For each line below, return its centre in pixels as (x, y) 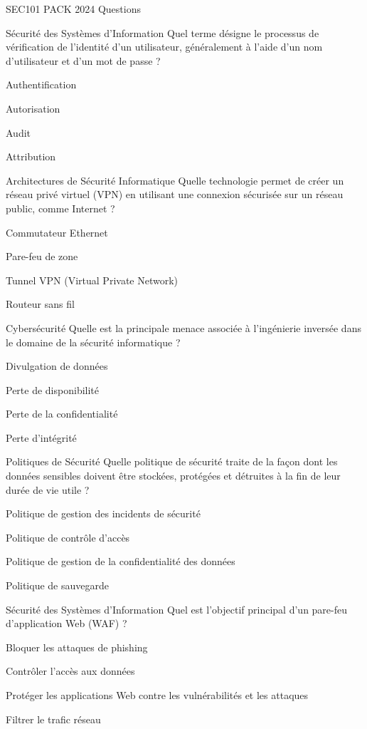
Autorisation (33, 108)
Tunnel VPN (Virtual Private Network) (92, 280)
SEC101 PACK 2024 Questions (73, 9)
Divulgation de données (57, 366)
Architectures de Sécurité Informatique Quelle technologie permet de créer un (175, 180)
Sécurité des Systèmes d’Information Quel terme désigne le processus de (163, 32)
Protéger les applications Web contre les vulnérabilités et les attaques (157, 695)
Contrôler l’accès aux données (70, 671)
